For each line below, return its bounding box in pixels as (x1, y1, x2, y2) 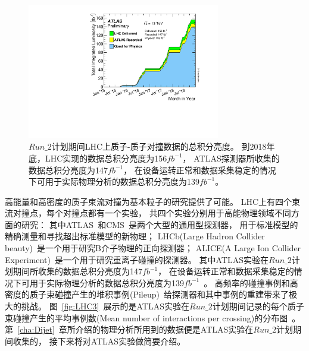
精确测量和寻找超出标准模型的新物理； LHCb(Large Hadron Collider (5, 230, 265, 242)
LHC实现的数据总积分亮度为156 (45, 151, 167, 164)
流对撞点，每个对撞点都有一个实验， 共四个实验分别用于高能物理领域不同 (5, 207, 291, 219)
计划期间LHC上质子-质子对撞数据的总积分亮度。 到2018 (51, 140, 267, 153)
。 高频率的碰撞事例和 (204, 276, 290, 289)
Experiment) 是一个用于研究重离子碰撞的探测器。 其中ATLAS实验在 (5, 253, 269, 265)
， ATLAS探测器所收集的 (182, 151, 280, 164)
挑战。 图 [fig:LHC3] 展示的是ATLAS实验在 (21, 300, 189, 312)
